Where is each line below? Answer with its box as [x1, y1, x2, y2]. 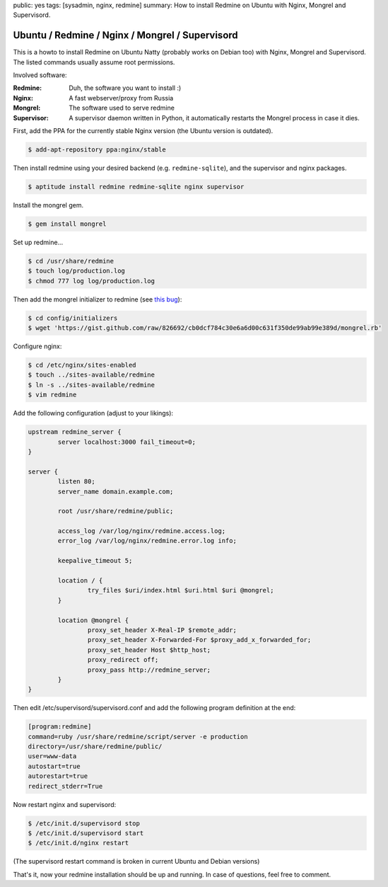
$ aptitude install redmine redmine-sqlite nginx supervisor [28, 183, 245, 190]
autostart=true [28, 762, 81, 770]
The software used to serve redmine [69, 103, 175, 113]
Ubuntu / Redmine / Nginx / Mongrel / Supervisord [13, 29, 238, 42]
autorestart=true [28, 772, 88, 780]
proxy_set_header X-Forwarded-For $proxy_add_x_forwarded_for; [87, 636, 312, 644]
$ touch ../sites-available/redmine [28, 371, 155, 379]
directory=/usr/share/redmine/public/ [28, 743, 163, 750]
